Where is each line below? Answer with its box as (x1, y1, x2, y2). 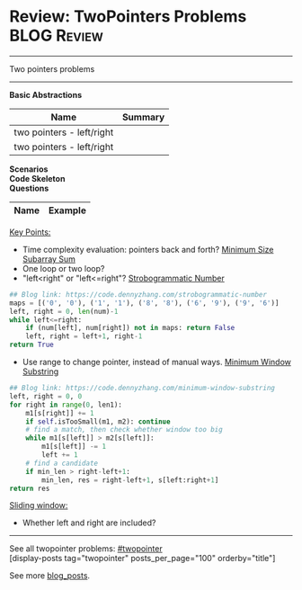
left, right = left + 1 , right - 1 (25, 332, 143, 341)
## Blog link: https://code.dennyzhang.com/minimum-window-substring (9, 384, 276, 393)
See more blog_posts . (9, 570, 91, 581)
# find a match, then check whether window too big (25, 425, 223, 434)
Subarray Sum (22, 254, 76, 264)
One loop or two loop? (22, 263, 105, 273)
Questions (9, 183, 49, 193)
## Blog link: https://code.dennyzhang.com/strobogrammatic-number (9, 290, 268, 299)
